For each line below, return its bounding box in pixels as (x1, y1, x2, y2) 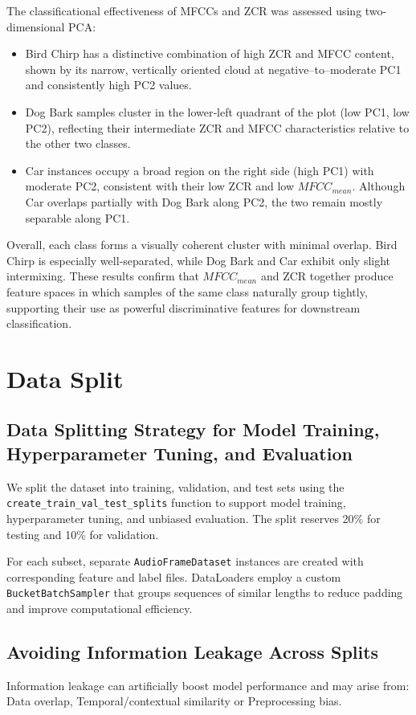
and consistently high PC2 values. (25, 76, 192, 93)
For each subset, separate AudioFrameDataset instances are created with (6, 553, 364, 570)
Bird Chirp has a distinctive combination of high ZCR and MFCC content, (25, 45, 394, 62)
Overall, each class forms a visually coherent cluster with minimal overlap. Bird (6, 236, 398, 253)
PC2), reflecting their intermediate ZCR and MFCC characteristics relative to (25, 119, 410, 136)
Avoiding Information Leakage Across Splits (6, 639, 379, 664)
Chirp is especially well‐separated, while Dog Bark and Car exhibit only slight (6, 251, 391, 268)
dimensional (6, 18, 65, 35)
